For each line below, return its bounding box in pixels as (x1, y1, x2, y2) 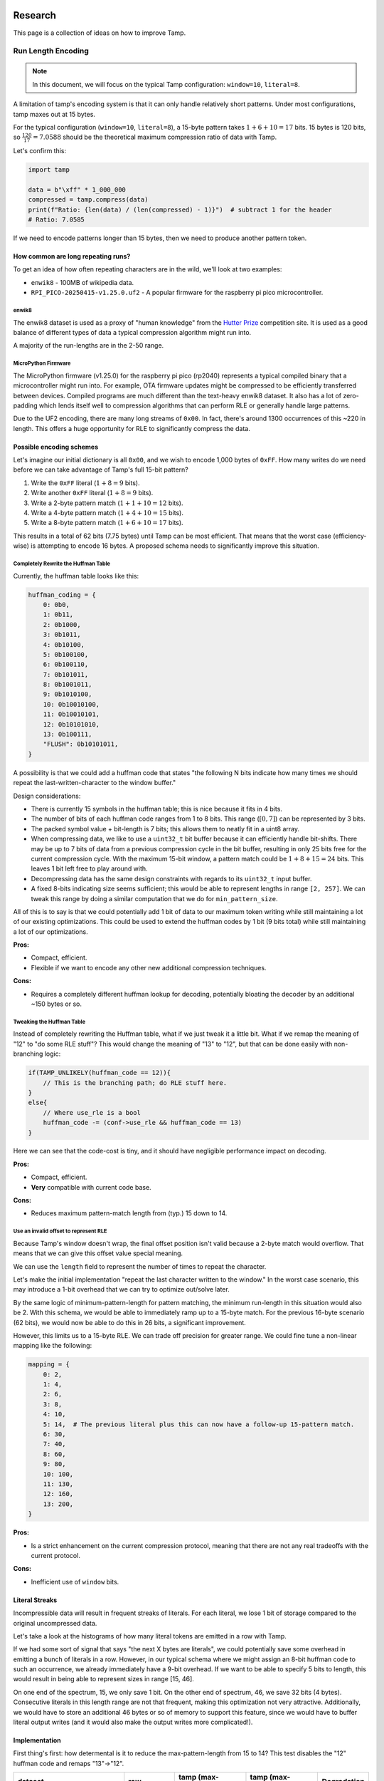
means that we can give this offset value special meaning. (13, 1249, 183, 1257)
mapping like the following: (13, 1341, 92, 1350)
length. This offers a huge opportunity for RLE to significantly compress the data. (13, 424, 250, 432)
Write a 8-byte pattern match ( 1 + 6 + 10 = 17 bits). (31, 519, 184, 527)
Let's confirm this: (13, 147, 67, 155)
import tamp (28, 166, 70, 174)
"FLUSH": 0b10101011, (43, 740, 119, 748)
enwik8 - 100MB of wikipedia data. (31, 278, 134, 286)
